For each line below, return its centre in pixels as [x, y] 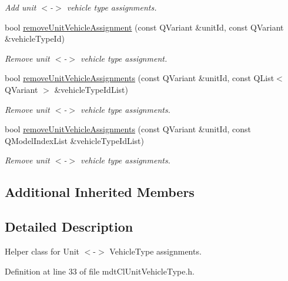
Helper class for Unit [42, 251]
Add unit [21, 7]
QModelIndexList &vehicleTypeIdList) [75, 140]
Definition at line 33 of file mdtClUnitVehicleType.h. [100, 271]
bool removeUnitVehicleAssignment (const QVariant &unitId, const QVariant [144, 27]
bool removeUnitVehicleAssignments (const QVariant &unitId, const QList [140, 78]
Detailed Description [69, 227]
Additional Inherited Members [100, 192]
